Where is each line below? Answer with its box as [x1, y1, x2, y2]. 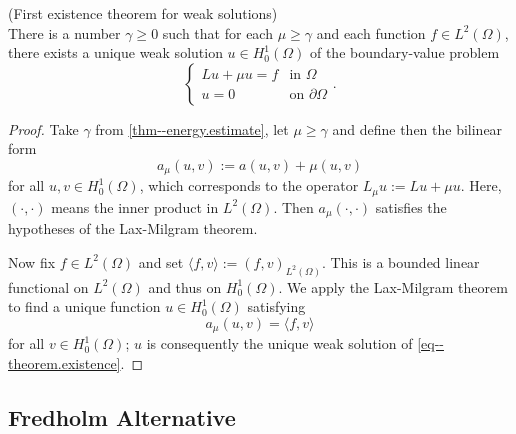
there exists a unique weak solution [8, 42, 223, 63]
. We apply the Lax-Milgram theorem [278, 276, 508, 297]
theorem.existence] [8, 353, 121, 374]
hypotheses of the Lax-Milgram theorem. [8, 218, 258, 239]
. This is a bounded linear [321, 251, 480, 272]
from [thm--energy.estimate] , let [95, 118, 289, 139]
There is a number [8, 22, 121, 43]
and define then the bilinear [332, 118, 503, 139]
